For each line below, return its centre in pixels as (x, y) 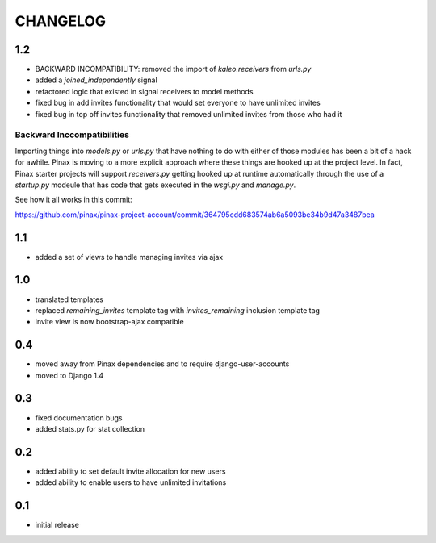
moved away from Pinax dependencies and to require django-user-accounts (162, 364)
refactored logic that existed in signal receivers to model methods (144, 91)
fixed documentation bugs (79, 418)
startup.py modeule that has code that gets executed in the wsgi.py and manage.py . (155, 185)
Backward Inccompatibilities (72, 135)
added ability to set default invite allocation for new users (130, 471)
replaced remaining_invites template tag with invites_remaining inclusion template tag (178, 310)
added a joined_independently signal (96, 80)
